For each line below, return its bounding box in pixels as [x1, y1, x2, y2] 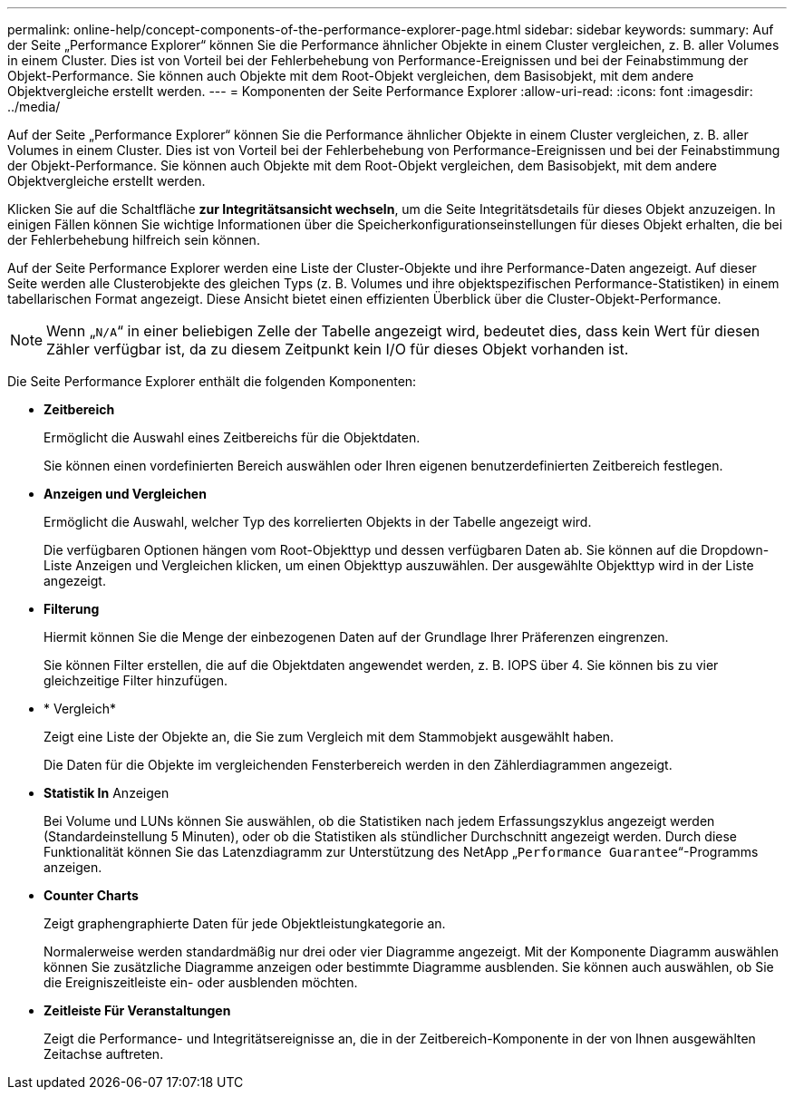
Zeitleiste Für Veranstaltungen [44, 1003, 231, 1018]
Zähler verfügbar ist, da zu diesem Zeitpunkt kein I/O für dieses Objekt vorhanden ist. [46, 340, 629, 358]
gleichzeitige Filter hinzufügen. [44, 673, 228, 688]
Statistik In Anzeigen [44, 785, 169, 801]
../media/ [7, 99, 61, 114]
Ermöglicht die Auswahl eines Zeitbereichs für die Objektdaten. [44, 430, 421, 445]
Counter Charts [44, 888, 139, 903]
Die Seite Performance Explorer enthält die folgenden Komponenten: [7, 374, 417, 389]
